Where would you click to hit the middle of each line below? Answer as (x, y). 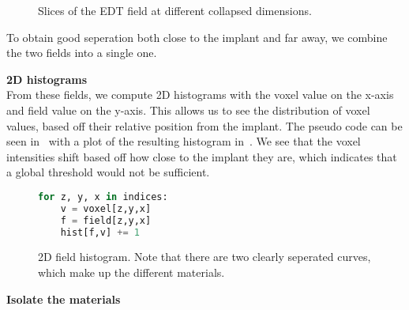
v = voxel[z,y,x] (106, 208)
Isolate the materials (64, 299)
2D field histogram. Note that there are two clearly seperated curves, (204, 257)
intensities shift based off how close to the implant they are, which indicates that (202, 156)
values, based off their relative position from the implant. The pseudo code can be (204, 125)
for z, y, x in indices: (103, 197)
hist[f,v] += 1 (100, 232)
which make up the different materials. (131, 272)
